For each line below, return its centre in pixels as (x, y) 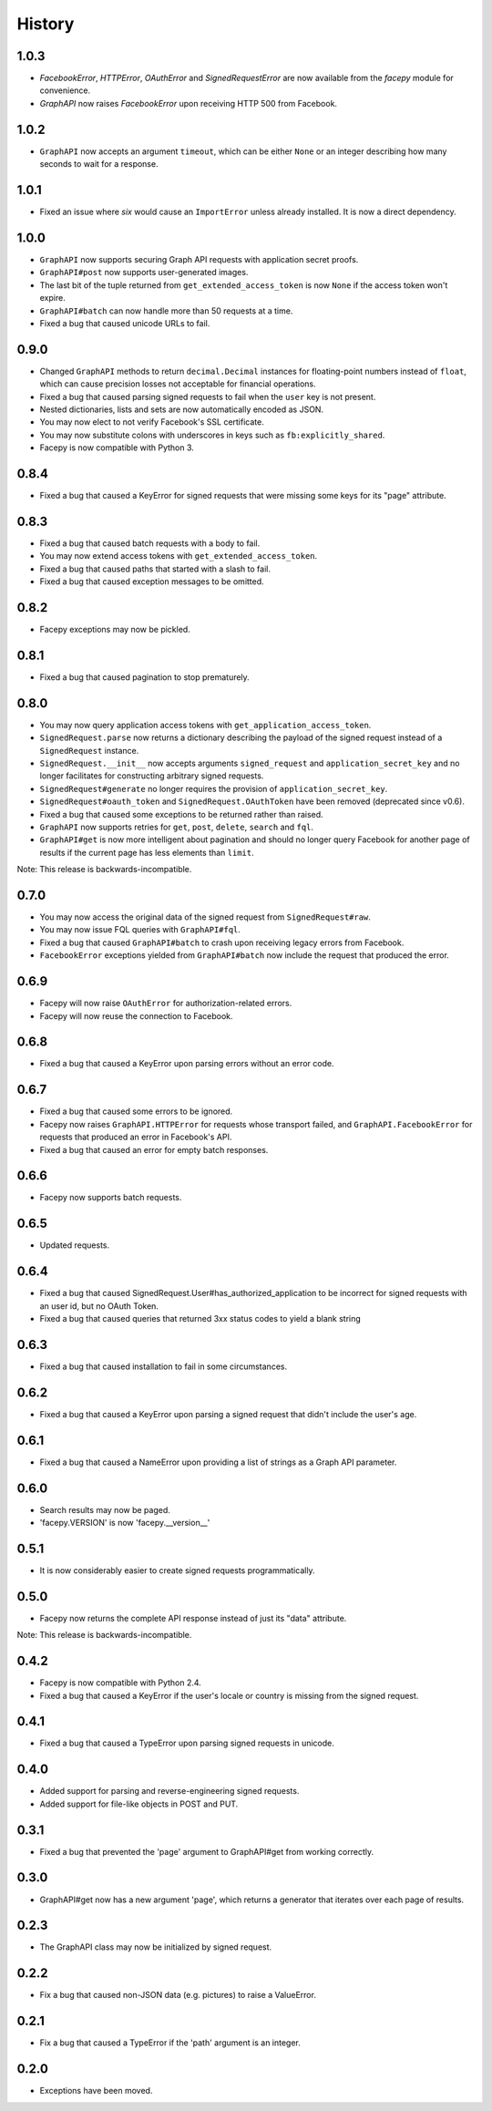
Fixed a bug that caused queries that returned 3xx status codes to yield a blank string (200, 1319)
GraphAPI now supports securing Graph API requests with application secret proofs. (199, 259)
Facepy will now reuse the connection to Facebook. (136, 1015)
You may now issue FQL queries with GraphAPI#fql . (140, 930)
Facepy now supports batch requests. (111, 1198)
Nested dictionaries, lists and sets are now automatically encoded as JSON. (181, 409)
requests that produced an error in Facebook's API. (136, 1137)
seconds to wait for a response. (99, 164)
